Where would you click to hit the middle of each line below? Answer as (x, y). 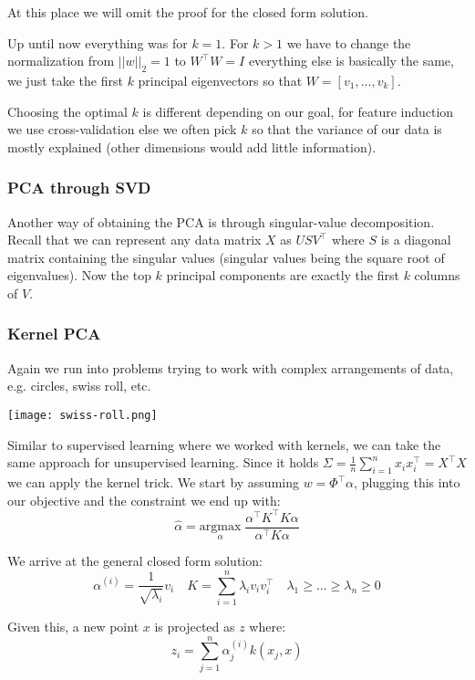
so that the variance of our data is (347, 129)
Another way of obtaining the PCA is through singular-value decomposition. (221, 221)
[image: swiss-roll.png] (83, 415)
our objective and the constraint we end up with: (144, 500)
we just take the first (65, 80)
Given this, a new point (73, 627)
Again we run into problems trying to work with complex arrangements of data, (231, 367)
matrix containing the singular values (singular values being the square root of (226, 257)
